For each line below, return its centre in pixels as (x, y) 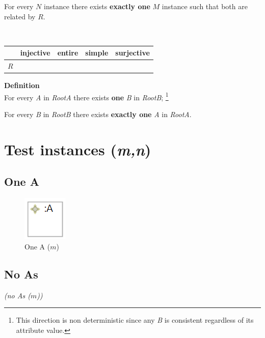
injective (35, 53)
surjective (132, 53)
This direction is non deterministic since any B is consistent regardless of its (135, 320)
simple (97, 53)
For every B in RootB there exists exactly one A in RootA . (98, 114)
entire (68, 53)
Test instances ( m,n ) (78, 149)
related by (20, 16)
